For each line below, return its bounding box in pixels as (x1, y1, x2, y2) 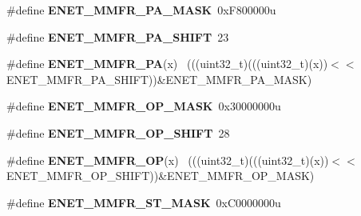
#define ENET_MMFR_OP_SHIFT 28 (6, 124, 230, 141)
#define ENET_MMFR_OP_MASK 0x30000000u (6, 98, 281, 114)
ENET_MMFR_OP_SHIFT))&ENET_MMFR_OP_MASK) (6, 167, 315, 184)
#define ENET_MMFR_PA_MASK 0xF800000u (6, 2, 276, 18)
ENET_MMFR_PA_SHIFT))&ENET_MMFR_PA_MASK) (6, 70, 312, 87)
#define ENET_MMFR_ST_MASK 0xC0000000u (6, 194, 281, 210)
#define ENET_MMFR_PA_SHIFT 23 (6, 28, 229, 45)
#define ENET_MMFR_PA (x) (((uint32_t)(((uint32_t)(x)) (6, 55, 328, 72)
